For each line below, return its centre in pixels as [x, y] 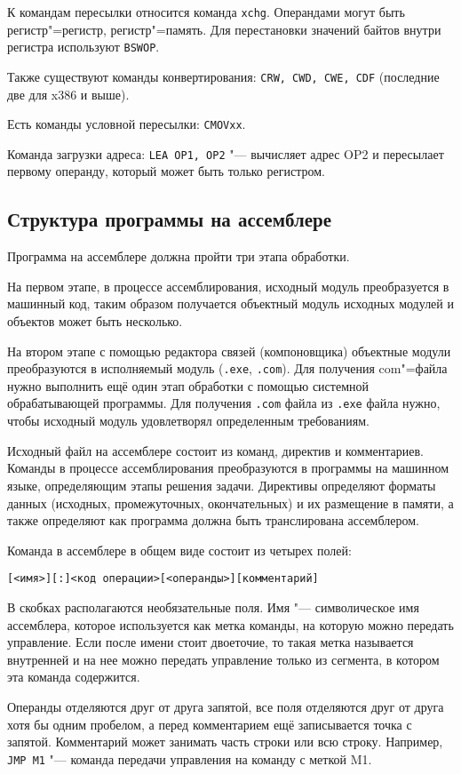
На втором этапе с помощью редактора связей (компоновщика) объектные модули [229, 351]
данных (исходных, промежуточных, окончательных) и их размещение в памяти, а [230, 503]
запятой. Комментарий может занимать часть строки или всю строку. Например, [225, 742]
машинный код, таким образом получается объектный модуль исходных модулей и [230, 303]
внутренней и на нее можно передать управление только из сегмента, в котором [223, 659]
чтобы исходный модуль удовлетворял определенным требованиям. [188, 421]
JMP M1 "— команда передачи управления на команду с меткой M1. [190, 758]
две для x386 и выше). [68, 94]
